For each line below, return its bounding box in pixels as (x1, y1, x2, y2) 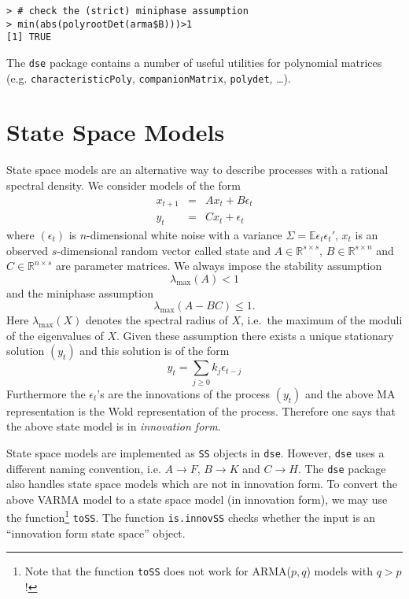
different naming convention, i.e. (6, 460, 161, 476)
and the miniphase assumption (6, 284, 153, 301)
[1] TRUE (6, 31, 52, 43)
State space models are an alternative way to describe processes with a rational (6, 161, 389, 178)
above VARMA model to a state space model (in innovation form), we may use (6, 490, 388, 507)
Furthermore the (6, 385, 86, 401)
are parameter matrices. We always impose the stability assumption (55, 257, 382, 274)
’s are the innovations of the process (97, 385, 271, 401)
